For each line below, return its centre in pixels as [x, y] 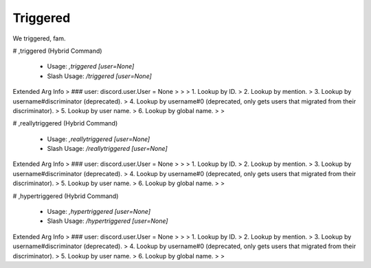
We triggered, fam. [39, 38]
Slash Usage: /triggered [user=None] [100, 76]
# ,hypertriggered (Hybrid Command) [66, 196]
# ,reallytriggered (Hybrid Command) [65, 123]
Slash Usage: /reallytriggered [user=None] [107, 149]
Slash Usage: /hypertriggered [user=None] [108, 221]
